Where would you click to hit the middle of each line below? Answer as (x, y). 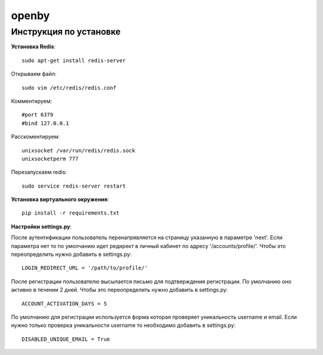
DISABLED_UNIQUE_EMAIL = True (66, 339)
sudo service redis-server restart (74, 186)
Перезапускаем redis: (39, 172)
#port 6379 (38, 115)
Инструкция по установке (66, 32)
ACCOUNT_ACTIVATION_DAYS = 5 (64, 304)
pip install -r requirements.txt (71, 213)
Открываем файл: (34, 74)
